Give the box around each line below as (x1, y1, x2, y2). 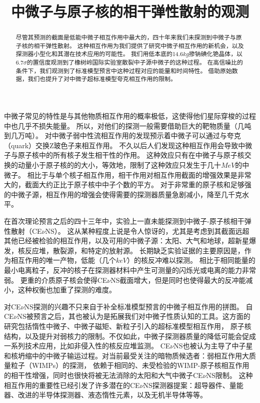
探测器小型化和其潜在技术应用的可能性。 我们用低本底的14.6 (15, 50, 183, 58)
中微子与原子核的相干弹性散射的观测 (10, 1, 249, 22)
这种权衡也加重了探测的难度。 (17, 284, 116, 295)
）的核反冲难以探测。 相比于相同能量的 (127, 255, 255, 265)
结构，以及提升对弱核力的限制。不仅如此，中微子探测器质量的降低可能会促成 (4, 330, 256, 341)
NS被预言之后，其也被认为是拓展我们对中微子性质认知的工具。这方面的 (17, 311, 250, 321)
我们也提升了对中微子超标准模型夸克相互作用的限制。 (27, 75, 176, 83)
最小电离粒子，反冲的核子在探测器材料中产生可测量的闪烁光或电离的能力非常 (4, 265, 256, 275)
